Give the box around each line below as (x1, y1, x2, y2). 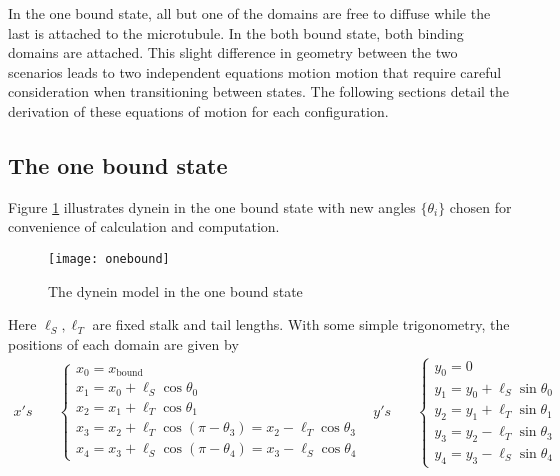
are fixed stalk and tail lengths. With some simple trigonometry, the (92, 314, 510, 335)
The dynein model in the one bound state (48, 280, 303, 301)
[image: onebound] (48, 251, 170, 266)
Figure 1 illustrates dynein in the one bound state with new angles (8, 196, 416, 217)
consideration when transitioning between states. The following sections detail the (8, 81, 510, 102)
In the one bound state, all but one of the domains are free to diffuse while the (8, 3, 491, 23)
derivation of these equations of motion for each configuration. (8, 100, 389, 121)
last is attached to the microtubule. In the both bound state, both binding (8, 22, 464, 43)
